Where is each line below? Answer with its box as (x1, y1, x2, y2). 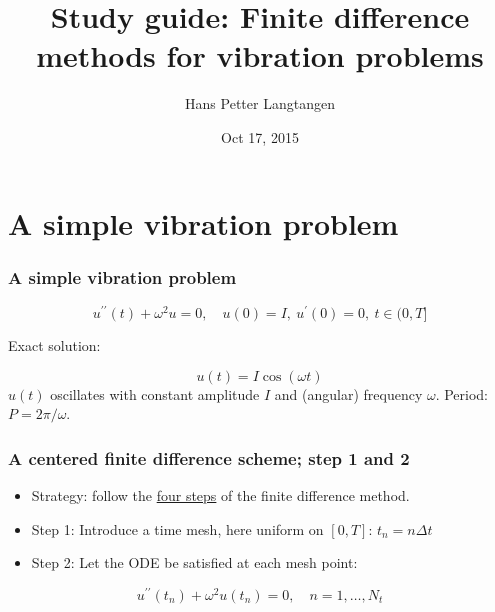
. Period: (435, 383, 489, 404)
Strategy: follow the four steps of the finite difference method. (31, 484, 410, 505)
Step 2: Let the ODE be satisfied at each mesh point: (31, 552, 358, 573)
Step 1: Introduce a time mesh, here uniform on (31, 518, 324, 539)
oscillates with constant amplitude (50, 383, 260, 404)
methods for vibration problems (36, 35, 484, 76)
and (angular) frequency (274, 383, 423, 404)
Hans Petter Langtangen (185, 93, 335, 114)
